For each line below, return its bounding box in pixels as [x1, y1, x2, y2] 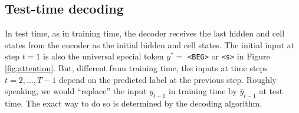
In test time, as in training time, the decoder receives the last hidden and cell [5, 27, 285, 39]
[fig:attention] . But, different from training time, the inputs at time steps [5, 62, 268, 74]
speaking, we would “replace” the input [5, 85, 147, 97]
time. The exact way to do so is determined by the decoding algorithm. [5, 97, 262, 109]
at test [259, 85, 283, 97]
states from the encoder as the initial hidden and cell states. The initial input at [5, 38, 295, 51]
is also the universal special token [43, 50, 164, 62]
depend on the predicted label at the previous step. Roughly [58, 73, 277, 85]
